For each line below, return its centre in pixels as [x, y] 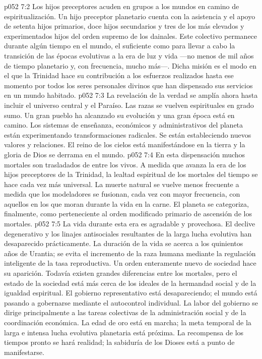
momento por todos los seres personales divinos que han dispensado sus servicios [128, 85]
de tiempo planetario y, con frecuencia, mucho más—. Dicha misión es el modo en [130, 65]
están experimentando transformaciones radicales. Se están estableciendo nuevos [128, 134]
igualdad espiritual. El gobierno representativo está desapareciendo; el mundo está [131, 293]
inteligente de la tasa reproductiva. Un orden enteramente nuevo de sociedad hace [130, 263]
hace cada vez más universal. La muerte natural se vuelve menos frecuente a [122, 184]
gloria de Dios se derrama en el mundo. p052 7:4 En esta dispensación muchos [125, 154]
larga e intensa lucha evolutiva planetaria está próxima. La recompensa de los [124, 332]
